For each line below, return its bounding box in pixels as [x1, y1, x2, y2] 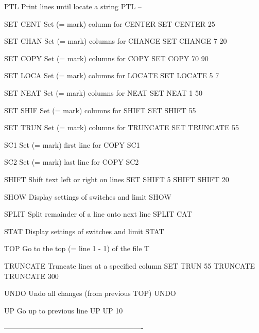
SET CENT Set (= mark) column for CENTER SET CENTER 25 [4, 18, 215, 29]
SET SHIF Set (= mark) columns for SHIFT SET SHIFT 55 [4, 104, 196, 115]
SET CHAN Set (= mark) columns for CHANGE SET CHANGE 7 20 [4, 36, 227, 46]
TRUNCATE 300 [4, 270, 59, 281]
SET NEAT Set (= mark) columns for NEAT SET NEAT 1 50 [4, 87, 202, 98]
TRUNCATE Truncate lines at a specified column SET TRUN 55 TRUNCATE [4, 260, 255, 271]
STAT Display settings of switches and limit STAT [4, 225, 164, 236]
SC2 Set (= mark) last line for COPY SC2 [4, 156, 139, 167]
